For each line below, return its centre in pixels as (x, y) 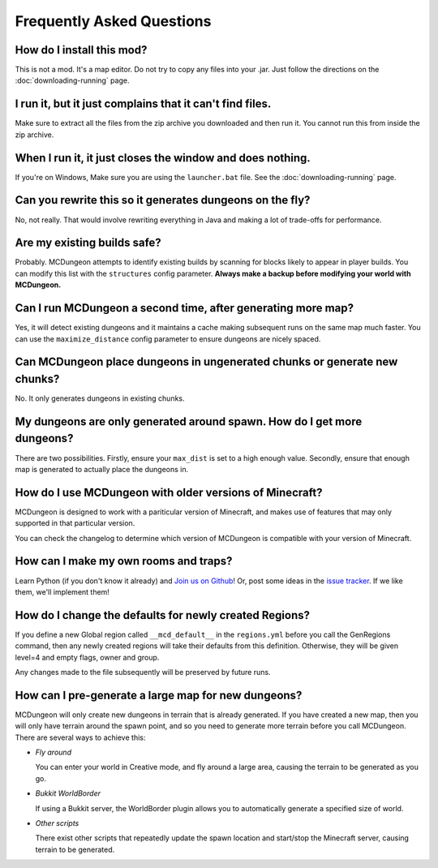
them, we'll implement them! (62, 591)
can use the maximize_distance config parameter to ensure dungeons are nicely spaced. (168, 339)
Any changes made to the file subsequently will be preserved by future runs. (143, 672)
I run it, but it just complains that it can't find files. (143, 104)
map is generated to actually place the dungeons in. (102, 469)
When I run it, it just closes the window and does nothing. (163, 158)
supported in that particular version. (75, 523)
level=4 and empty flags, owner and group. (87, 657)
